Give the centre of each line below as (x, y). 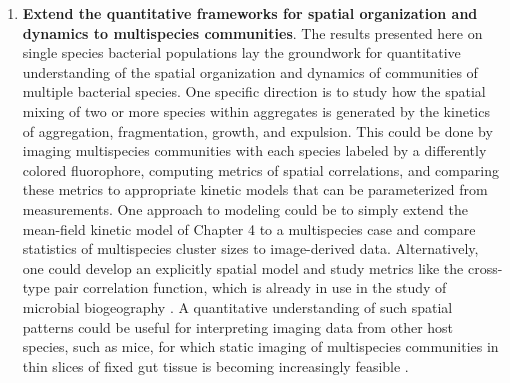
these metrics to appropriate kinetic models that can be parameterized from (255, 189)
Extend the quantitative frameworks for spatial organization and (250, 13)
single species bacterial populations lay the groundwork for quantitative (241, 52)
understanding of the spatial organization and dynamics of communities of (250, 71)
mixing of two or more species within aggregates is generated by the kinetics (256, 110)
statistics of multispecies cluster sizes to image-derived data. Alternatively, (250, 248)
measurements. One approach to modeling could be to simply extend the (245, 208)
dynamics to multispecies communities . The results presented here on (252, 32)
